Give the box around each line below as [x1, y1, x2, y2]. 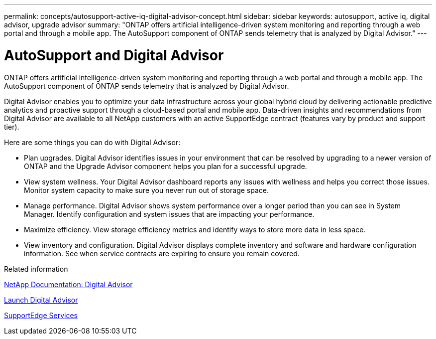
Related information [4, 264, 68, 273]
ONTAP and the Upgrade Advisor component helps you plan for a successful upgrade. [24, 162, 307, 170]
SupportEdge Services [4, 311, 78, 320]
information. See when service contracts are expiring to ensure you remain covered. [24, 249, 300, 258]
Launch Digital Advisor [4, 295, 78, 304]
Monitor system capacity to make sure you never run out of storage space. [24, 185, 269, 194]
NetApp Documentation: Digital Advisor [4, 280, 133, 289]
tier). [4, 122, 19, 131]
